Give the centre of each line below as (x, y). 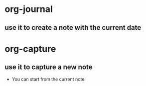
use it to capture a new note (49, 67)
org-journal (29, 9)
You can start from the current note (48, 79)
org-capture (30, 49)
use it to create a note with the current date (73, 28)
